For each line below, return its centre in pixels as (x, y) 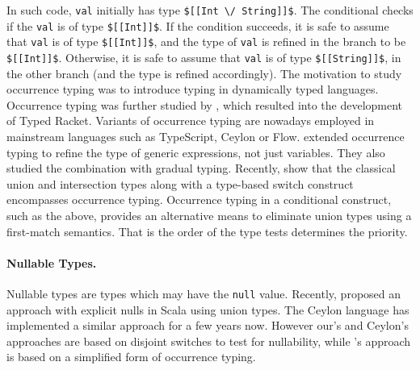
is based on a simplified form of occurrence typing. (131, 357)
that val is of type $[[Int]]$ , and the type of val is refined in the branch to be (206, 42)
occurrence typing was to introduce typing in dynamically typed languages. (193, 89)
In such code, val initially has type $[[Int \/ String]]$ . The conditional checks (210, 10)
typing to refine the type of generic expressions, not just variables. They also (196, 152)
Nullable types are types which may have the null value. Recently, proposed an (204, 293)
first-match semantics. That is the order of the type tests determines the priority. (207, 231)
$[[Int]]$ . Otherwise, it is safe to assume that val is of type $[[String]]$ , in (204, 57)
